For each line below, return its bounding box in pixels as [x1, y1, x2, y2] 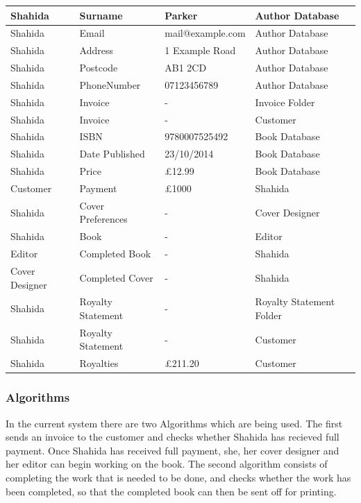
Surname [79, 8, 123, 22]
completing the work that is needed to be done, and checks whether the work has [6, 470, 351, 484]
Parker [165, 8, 198, 22]
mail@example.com [165, 26, 246, 40]
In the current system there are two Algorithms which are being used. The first [6, 416, 343, 430]
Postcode [79, 60, 118, 75]
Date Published [79, 146, 145, 161]
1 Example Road [165, 43, 236, 58]
